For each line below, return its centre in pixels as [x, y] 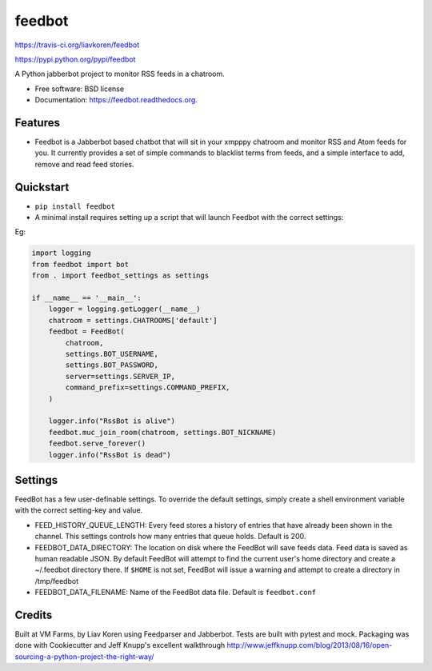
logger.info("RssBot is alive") [112, 421]
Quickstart [42, 187]
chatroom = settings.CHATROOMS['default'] [133, 320]
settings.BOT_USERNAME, [112, 353]
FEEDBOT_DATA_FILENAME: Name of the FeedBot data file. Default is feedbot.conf [176, 593]
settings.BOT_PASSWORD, [112, 365]
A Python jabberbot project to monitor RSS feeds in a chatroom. [120, 74]
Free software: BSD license [79, 89]
